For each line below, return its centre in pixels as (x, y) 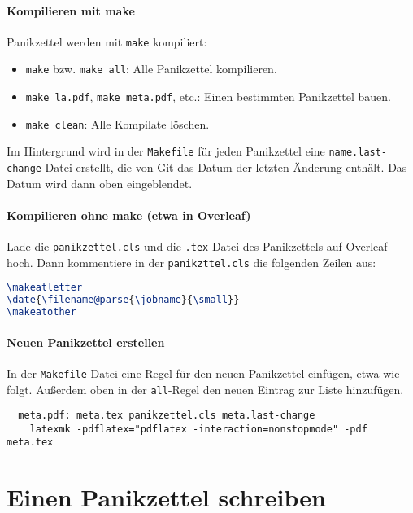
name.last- (358, 153)
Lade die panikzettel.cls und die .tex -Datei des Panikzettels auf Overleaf (197, 246)
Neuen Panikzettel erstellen (86, 342)
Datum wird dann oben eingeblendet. (100, 183)
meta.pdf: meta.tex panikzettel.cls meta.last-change (167, 416)
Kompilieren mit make (71, 10)
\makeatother (41, 312)
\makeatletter (45, 288)
